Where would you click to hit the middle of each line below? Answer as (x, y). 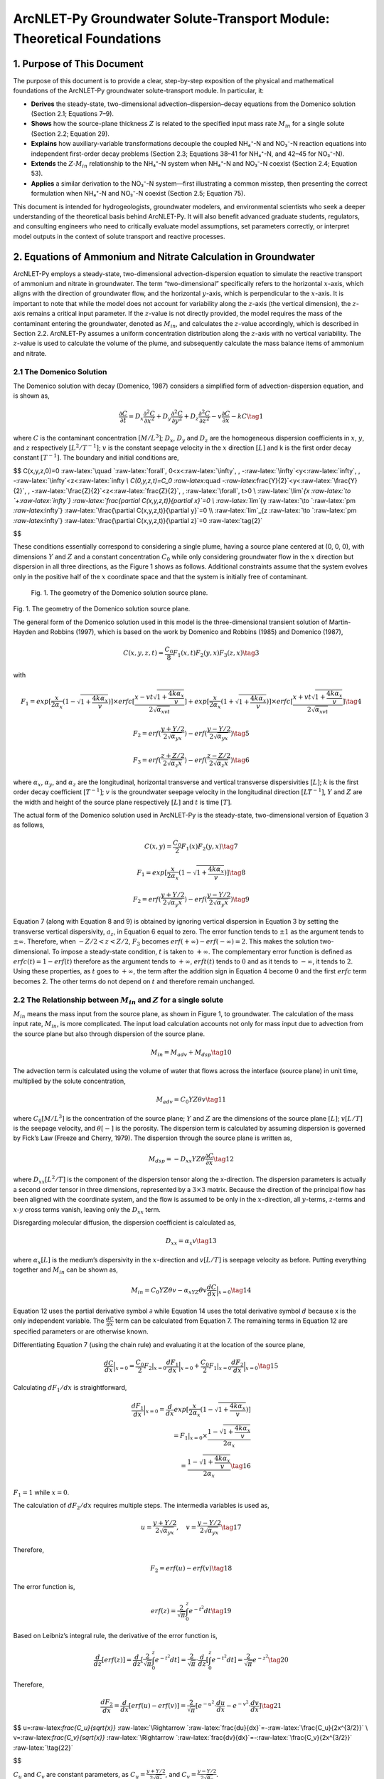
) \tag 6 (240, 760)
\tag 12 (224, 1159)
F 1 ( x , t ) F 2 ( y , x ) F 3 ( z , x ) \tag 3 (216, 654)
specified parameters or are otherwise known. (81, 1331)
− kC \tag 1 (247, 417)
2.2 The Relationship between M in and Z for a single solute (118, 1001)
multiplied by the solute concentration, (69, 1081)
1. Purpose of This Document (78, 64)
